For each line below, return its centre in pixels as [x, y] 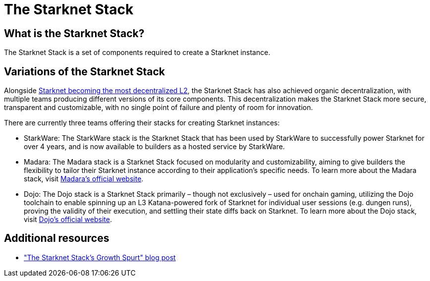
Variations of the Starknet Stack [85, 71]
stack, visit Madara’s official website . [84, 179]
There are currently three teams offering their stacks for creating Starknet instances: [142, 123]
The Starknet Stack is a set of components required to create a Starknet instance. [137, 53]
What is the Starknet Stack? [74, 33]
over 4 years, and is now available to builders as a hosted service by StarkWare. [154, 147]
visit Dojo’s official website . [68, 220]
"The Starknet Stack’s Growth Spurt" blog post [100, 257]
